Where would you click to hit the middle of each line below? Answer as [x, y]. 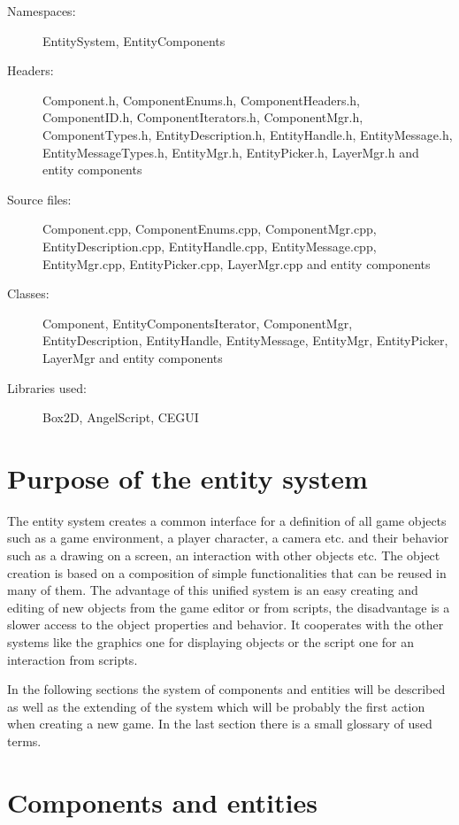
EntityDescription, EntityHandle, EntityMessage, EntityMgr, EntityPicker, [245, 340]
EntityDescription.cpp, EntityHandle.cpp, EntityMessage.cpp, [210, 246]
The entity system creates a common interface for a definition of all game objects [227, 520]
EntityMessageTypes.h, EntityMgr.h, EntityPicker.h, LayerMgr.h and [231, 152]
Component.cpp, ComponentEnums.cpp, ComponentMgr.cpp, [210, 229]
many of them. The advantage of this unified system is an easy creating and [213, 590]
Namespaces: [42, 11]
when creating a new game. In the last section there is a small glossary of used [220, 724]
